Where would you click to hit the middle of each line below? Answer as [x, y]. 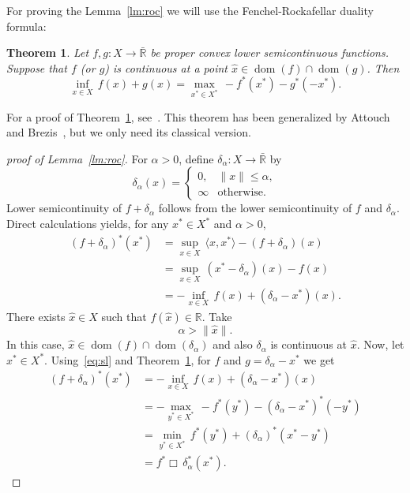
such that [124, 316]
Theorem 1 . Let [48, 52]
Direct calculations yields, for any [88, 224]
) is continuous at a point [166, 67]
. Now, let [380, 344]
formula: [26, 26]
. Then [383, 67]
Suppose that [37, 67]
